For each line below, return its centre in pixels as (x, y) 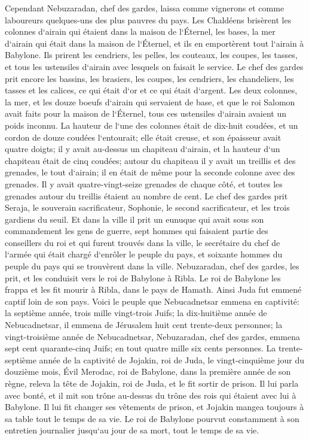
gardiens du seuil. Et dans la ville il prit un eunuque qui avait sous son (134, 219)
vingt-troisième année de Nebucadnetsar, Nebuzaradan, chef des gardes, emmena (152, 336)
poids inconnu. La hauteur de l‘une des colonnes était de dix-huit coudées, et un (152, 125)
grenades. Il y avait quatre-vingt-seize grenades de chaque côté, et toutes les (144, 183)
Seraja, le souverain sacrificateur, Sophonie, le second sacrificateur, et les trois (147, 207)
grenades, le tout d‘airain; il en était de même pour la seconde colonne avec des (150, 172)
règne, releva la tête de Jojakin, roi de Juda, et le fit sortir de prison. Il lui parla (152, 383)
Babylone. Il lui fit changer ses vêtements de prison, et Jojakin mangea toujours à (154, 407)
